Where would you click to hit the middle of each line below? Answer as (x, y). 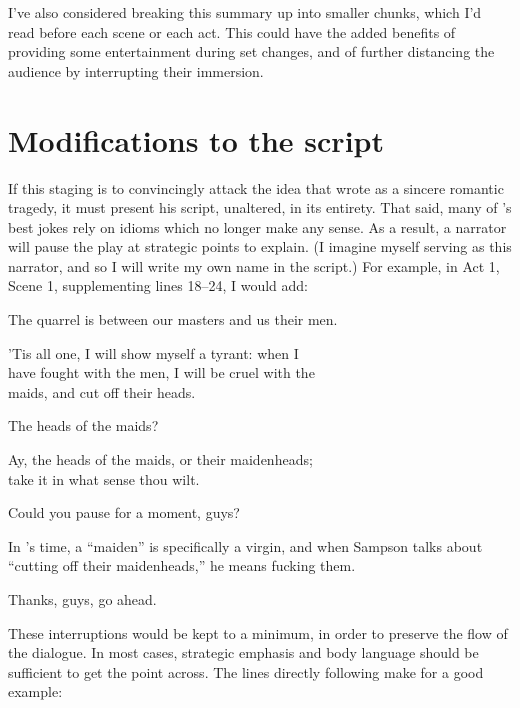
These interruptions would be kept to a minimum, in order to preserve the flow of (258, 632)
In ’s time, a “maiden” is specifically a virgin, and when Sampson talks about (245, 545)
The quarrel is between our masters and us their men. (173, 319)
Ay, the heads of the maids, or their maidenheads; (160, 459)
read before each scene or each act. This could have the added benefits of (232, 31)
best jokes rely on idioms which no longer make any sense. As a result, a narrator (257, 226)
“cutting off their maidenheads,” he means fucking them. (182, 565)
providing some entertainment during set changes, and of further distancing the (251, 51)
